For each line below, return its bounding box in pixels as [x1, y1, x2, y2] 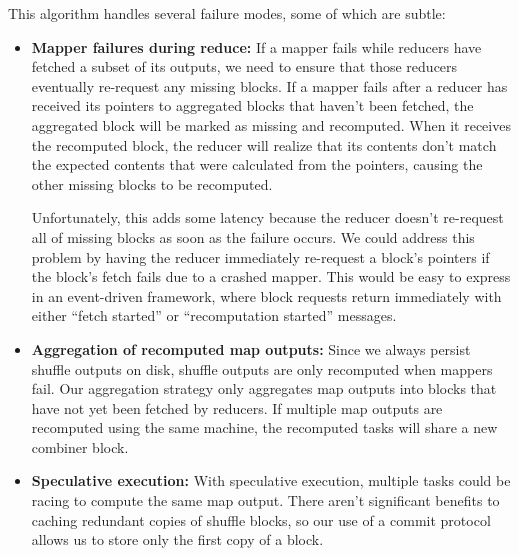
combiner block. [31, 436, 129, 457]
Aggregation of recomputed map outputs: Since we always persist [31, 338, 471, 359]
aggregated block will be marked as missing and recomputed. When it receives [31, 114, 511, 135]
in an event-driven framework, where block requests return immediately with [31, 285, 502, 306]
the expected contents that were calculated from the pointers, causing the [31, 154, 483, 175]
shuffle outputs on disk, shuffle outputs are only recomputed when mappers [31, 358, 493, 379]
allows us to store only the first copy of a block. [31, 529, 324, 550]
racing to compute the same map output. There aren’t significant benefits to [31, 490, 500, 511]
